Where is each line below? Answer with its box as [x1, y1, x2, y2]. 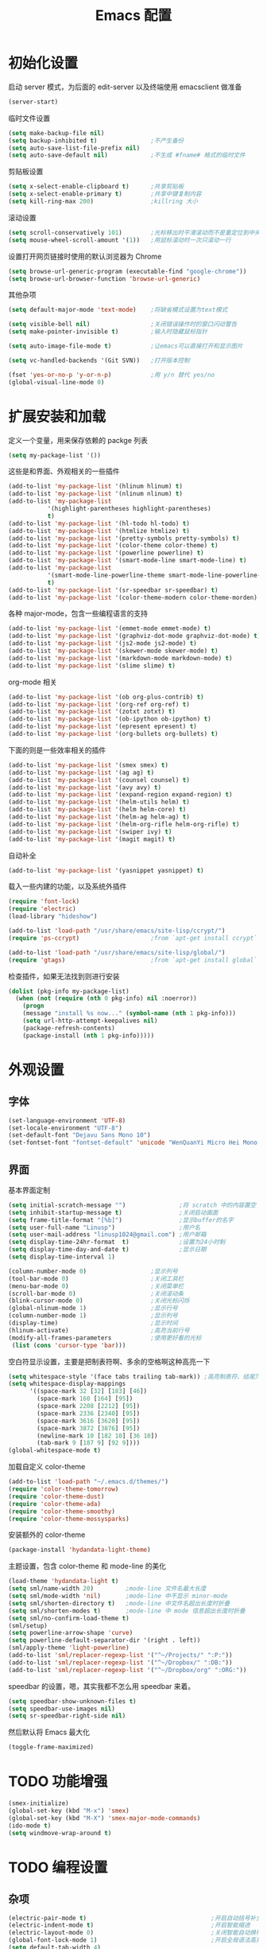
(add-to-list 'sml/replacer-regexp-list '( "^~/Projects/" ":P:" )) [8, 1651, 233, 1659]
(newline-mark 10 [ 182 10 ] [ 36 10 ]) [37, 1432, 158, 1440]
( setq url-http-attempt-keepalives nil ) [22, 1017, 158, 1025]
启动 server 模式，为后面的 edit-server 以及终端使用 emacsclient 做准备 [8, 82, 242, 91]
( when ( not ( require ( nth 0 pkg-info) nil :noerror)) [15, 994, 197, 1002]
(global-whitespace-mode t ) [8, 1446, 102, 1455]
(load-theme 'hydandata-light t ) [8, 1577, 119, 1585]
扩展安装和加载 [8, 407, 106, 426]
